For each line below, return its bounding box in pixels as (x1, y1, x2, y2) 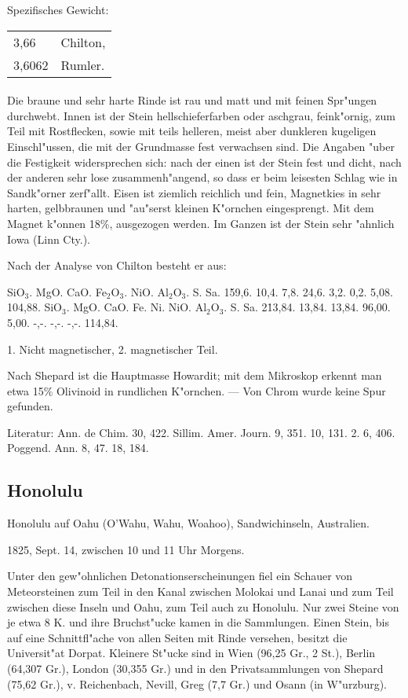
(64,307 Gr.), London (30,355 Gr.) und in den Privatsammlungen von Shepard (7, 660, 384, 677)
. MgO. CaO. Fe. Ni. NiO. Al (66, 299, 207, 315)
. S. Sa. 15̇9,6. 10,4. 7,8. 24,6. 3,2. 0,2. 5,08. (186, 283, 393, 299)
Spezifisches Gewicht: (7, 2, 109, 17)
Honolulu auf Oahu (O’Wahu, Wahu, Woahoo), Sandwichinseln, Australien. (7, 515, 370, 531)
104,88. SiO (7, 299, 63, 315)
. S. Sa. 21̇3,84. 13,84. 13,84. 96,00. (224, 299, 391, 315)
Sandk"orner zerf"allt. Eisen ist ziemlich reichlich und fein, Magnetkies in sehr (7, 184, 381, 200)
